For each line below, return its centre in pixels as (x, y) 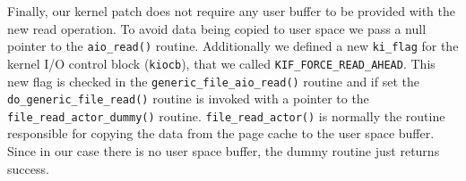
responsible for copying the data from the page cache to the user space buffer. (221, 133)
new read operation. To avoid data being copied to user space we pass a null (217, 28)
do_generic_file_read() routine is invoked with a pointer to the (188, 99)
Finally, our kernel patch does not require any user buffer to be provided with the (231, 11)
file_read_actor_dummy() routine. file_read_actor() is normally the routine (226, 115)
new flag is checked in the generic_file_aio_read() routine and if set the (213, 81)
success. (28, 168)
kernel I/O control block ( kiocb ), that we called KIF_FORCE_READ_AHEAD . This (221, 63)
